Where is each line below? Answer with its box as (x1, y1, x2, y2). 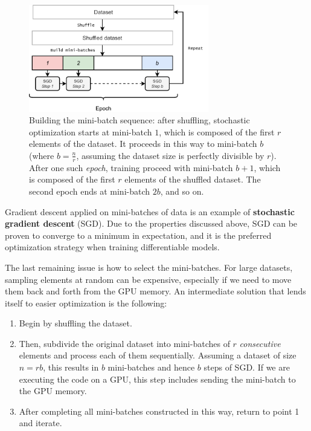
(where (29, 149, 54, 161)
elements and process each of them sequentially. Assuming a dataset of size (19, 349, 297, 361)
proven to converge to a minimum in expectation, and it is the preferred (5, 228, 272, 241)
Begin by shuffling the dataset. (19, 317, 132, 329)
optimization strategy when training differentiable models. (5, 241, 220, 253)
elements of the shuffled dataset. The (124, 173, 261, 186)
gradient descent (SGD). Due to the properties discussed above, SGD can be (5, 217, 298, 230)
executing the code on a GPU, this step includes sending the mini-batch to (19, 372, 296, 385)
